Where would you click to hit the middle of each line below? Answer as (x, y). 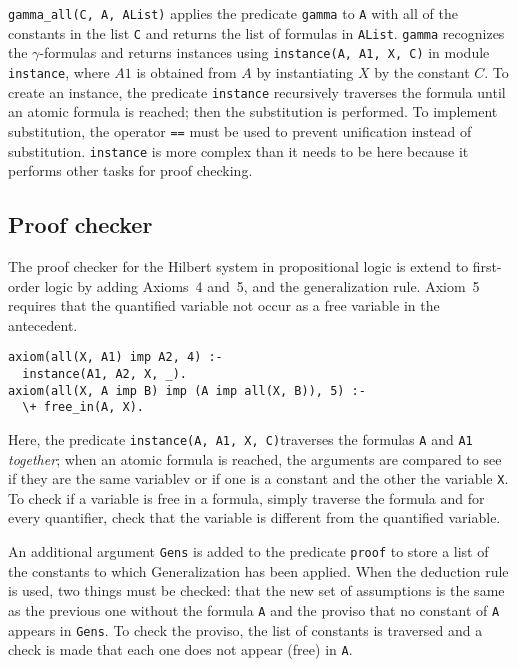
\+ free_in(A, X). (83, 407)
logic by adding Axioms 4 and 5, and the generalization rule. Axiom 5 (262, 285)
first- (487, 265)
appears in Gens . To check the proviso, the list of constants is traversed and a (245, 629)
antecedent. (43, 324)
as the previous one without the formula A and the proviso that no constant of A (254, 609)
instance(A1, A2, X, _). (104, 374)
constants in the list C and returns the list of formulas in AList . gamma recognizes (256, 32)
